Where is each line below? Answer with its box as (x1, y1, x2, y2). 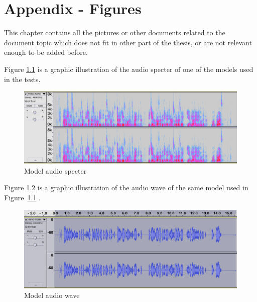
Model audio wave (24, 290, 80, 300)
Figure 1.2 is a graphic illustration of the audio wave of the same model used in (4, 182, 248, 193)
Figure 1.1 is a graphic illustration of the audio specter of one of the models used (4, 63, 253, 74)
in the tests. (4, 73, 41, 84)
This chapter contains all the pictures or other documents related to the (4, 27, 225, 38)
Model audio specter (24, 165, 87, 176)
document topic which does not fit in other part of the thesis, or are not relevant (4, 37, 252, 47)
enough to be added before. (4, 47, 88, 57)
